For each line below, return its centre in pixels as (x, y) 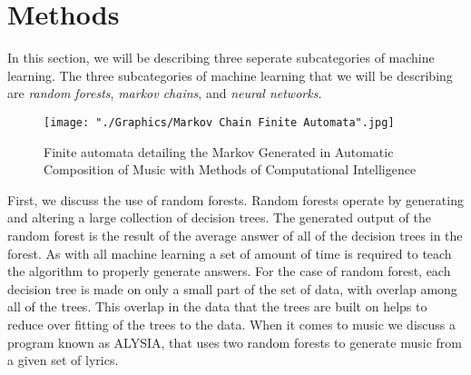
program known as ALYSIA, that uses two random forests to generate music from (235, 342)
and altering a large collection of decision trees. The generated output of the (219, 217)
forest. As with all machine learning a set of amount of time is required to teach (230, 253)
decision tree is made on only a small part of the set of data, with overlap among (232, 288)
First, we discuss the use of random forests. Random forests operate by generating (235, 199)
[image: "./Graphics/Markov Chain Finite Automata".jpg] (219, 122)
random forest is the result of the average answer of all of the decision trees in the (235, 235)
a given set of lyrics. (63, 360)
